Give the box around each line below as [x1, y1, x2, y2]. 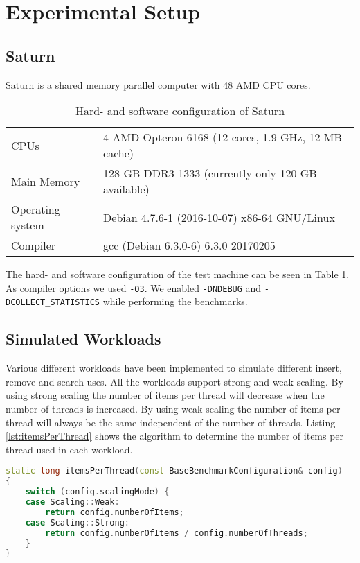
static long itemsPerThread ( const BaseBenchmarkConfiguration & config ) [6, 466, 343, 476]
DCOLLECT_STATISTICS [6, 297, 100, 308]
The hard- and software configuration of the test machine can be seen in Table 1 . [6, 267, 350, 281]
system [11, 217, 44, 234]
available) [103, 181, 150, 198]
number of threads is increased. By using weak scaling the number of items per [6, 401, 341, 416]
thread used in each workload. [6, 442, 133, 456]
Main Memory [11, 173, 80, 189]
